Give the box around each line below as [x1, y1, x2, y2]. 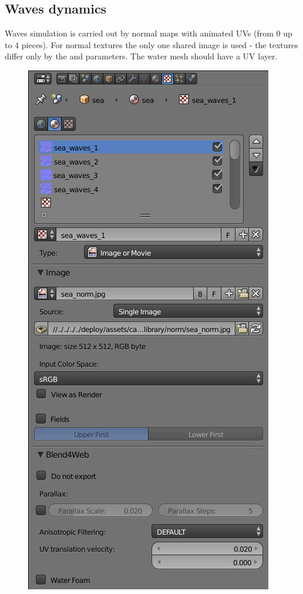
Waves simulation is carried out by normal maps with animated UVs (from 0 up [5, 27, 292, 39]
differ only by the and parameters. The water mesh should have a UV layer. [5, 50, 278, 62]
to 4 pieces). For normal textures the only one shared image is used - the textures [5, 38, 298, 51]
